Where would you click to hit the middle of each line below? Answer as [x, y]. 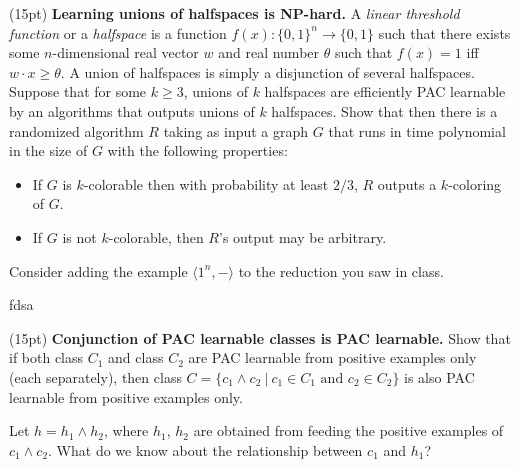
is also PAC [439, 376]
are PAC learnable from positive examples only [332, 357]
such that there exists [444, 32]
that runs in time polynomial [417, 130]
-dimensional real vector [125, 52]
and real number [269, 52]
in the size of [48, 150]
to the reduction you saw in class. [341, 270]
